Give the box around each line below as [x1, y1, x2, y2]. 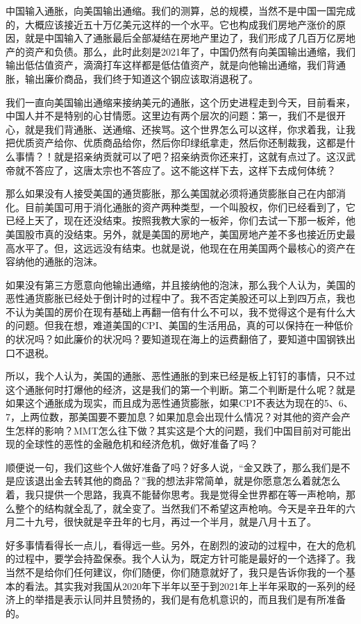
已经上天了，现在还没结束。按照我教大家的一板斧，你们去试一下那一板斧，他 [6, 213, 355, 228]
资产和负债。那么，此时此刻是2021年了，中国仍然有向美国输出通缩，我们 [24, 44, 355, 58]
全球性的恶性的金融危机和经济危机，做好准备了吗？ [24, 437, 258, 451]
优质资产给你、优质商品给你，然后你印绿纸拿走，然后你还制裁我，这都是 [15, 135, 346, 150]
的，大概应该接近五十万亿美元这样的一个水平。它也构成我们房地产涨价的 [6, 17, 336, 31]
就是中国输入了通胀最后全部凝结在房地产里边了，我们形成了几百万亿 [24, 31, 336, 45]
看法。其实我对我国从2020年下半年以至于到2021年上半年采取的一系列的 [24, 578, 346, 593]
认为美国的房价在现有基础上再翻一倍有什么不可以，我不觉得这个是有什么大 [15, 304, 355, 319]
